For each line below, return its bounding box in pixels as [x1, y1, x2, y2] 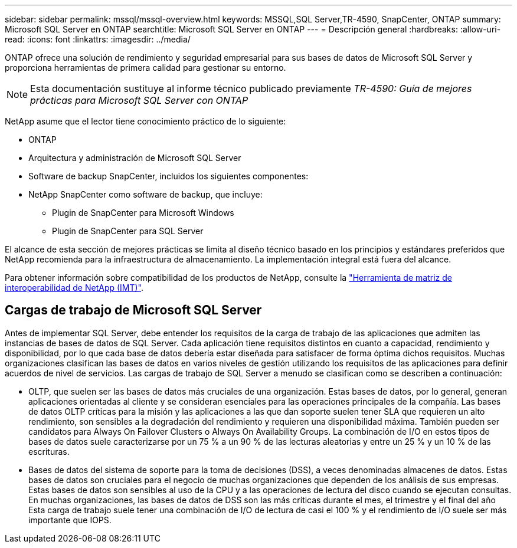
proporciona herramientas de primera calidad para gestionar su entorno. [5, 63, 286, 73]
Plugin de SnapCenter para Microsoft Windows [52, 208, 234, 218]
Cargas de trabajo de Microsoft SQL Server [5, 303, 262, 318]
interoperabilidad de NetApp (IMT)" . [5, 283, 144, 293]
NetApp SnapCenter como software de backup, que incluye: [28, 189, 263, 199]
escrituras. [28, 446, 70, 457]
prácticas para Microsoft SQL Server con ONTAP [30, 94, 248, 106]
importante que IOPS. [28, 514, 112, 525]
